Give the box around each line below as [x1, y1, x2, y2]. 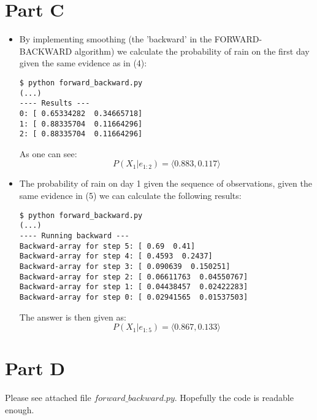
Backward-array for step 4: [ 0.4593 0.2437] [19, 252, 213, 261]
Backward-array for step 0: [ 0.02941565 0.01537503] [19, 292, 248, 301]
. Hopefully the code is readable [174, 391, 294, 404]
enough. [5, 403, 34, 416]
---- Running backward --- [19, 231, 129, 240]
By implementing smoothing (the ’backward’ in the [19, 33, 212, 45]
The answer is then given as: [19, 310, 126, 323]
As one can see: [19, 147, 77, 160]
